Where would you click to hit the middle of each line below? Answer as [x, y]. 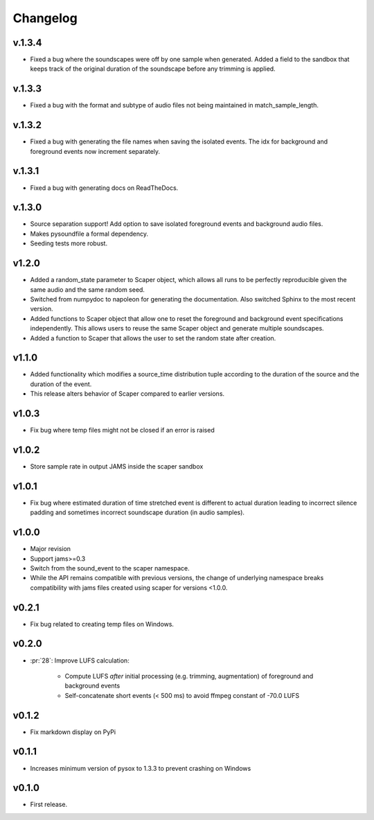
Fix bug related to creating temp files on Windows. [102, 624]
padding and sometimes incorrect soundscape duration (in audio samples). [137, 512]
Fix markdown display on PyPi [73, 732]
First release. [49, 805]
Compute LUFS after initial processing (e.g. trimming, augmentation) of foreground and [189, 676]
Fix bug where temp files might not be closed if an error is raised [122, 430]
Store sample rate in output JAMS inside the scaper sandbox [117, 466]
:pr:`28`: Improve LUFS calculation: [80, 660]
